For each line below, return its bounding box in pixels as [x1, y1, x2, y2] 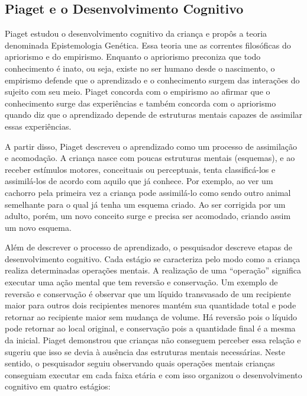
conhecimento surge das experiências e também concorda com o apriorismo [5, 96, 276, 109]
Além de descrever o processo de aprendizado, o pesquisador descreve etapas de [5, 241, 293, 253]
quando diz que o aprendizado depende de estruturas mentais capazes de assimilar [5, 108, 303, 121]
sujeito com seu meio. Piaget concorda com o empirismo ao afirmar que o [5, 85, 270, 98]
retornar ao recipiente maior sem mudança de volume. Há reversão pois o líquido [5, 310, 297, 323]
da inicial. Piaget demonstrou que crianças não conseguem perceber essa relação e [5, 334, 301, 346]
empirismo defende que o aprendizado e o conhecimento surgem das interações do [5, 73, 300, 86]
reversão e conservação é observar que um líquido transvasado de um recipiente [5, 287, 291, 300]
